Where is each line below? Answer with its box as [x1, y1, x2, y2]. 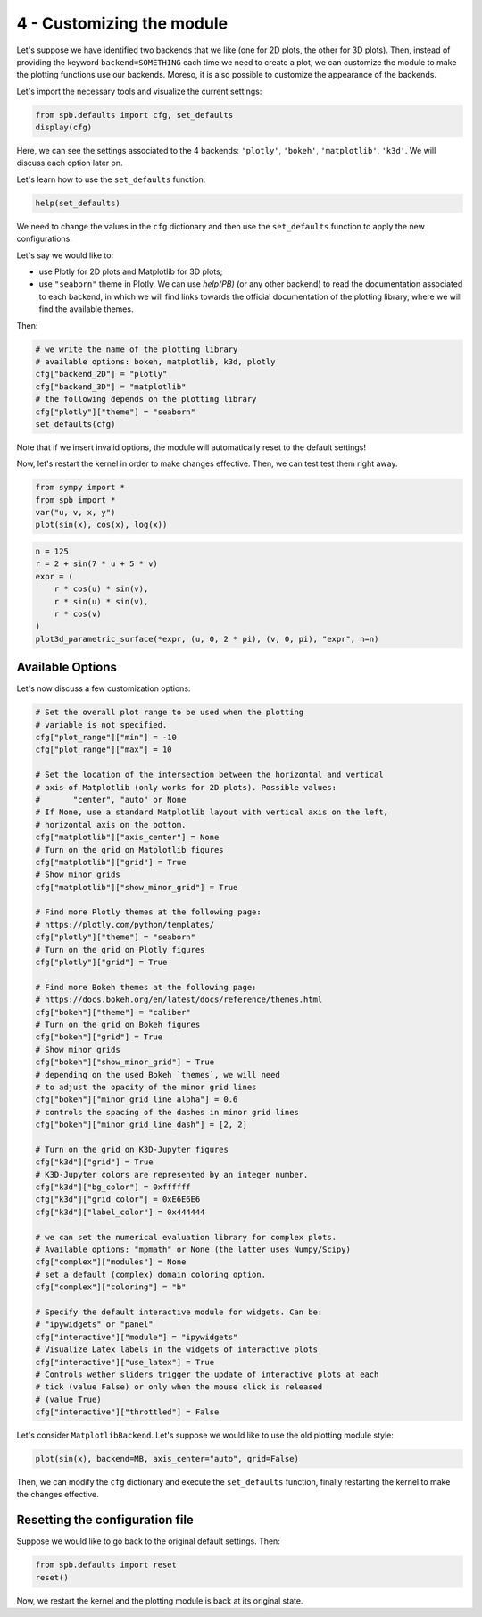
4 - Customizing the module [16, 13, 228, 33]
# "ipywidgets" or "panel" [35, 1320, 154, 1329]
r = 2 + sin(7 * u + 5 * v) [35, 559, 158, 569]
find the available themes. [38, 304, 134, 314]
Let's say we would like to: [16, 250, 114, 261]
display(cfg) [35, 122, 93, 133]
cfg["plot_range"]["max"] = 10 [35, 745, 173, 754]
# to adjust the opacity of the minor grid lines [35, 1081, 257, 1092]
